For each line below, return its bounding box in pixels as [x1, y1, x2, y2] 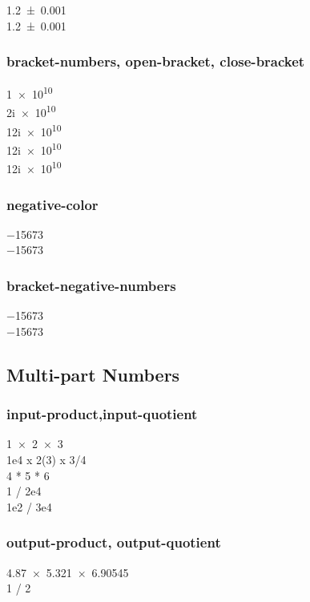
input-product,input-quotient [6, 404, 198, 424]
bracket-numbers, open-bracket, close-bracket [6, 51, 305, 71]
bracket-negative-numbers [6, 275, 176, 295]
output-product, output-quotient [6, 532, 221, 552]
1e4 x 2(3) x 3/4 [6, 451, 87, 468]
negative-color [6, 194, 99, 214]
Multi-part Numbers [6, 362, 180, 386]
